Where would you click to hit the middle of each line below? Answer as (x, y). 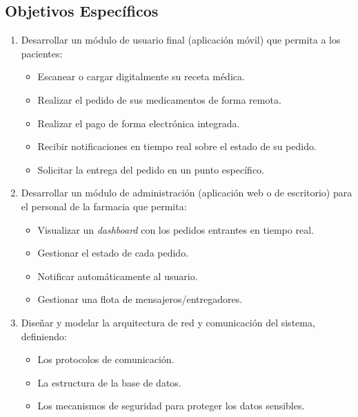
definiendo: (44, 336)
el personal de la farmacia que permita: (104, 206)
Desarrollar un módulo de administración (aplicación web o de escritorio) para (187, 193)
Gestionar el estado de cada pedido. (113, 253)
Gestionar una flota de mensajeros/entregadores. (140, 299)
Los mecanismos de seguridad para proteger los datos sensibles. (171, 406)
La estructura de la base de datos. (109, 382)
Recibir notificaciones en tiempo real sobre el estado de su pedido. (177, 146)
